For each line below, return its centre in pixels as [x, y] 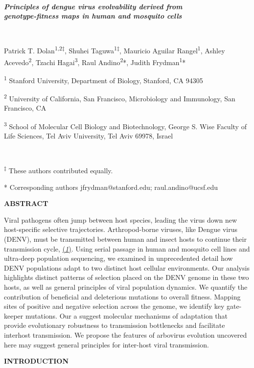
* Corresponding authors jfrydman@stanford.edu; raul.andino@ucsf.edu [111, 187]
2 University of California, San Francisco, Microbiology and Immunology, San [120, 98]
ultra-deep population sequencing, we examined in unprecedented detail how [118, 258]
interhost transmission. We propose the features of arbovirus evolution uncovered [126, 334]
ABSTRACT [26, 203]
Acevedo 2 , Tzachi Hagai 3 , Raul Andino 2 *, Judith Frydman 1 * [95, 61]
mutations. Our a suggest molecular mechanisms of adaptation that [127, 315]
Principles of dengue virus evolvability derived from [93, 6]
